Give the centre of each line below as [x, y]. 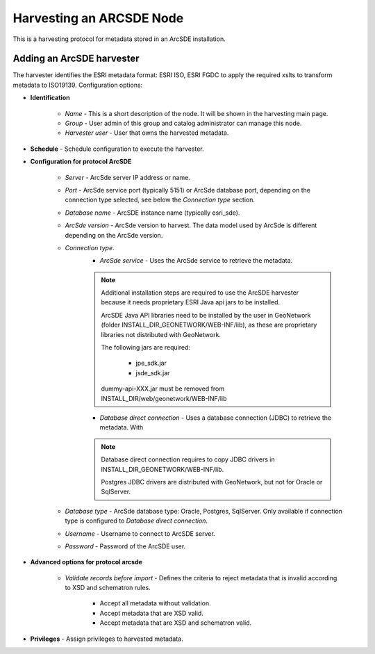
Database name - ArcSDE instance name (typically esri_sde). [152, 213]
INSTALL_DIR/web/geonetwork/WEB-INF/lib [164, 398]
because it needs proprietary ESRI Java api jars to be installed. [191, 302]
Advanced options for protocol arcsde [86, 562]
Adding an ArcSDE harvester [76, 59]
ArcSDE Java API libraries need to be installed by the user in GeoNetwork [206, 315]
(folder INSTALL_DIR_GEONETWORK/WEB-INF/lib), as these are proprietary [209, 325]
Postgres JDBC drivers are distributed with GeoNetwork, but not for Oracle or [212, 482]
